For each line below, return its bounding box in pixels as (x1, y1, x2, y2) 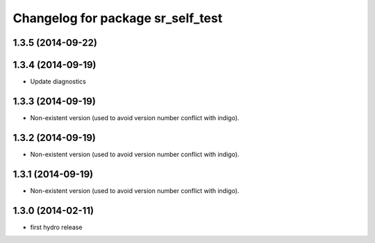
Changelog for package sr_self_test (12, 10, 223, 26)
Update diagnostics (30, 77, 86, 86)
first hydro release (30, 223, 83, 231)
